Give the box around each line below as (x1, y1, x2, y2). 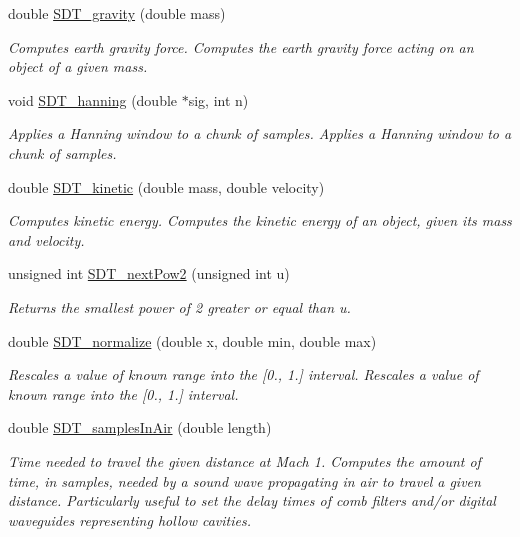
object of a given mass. (8, 56, 148, 77)
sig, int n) (188, 89, 249, 110)
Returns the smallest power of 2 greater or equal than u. (8, 296, 351, 317)
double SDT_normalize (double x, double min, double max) (8, 330, 377, 351)
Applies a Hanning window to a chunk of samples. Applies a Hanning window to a (8, 123, 512, 144)
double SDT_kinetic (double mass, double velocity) (8, 176, 325, 197)
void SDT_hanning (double (8, 89, 178, 110)
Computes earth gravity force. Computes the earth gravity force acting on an (8, 36, 474, 57)
